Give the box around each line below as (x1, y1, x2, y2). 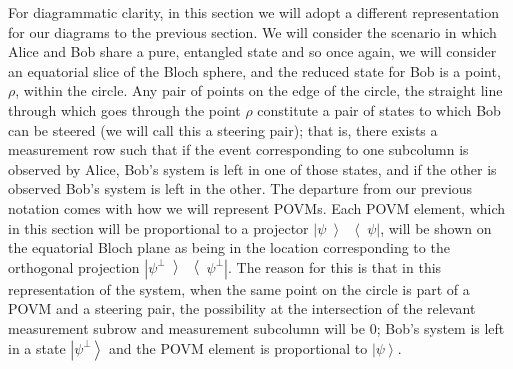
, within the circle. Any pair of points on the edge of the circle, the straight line (15, 80, 503, 101)
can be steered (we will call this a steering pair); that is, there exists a (8, 119, 438, 140)
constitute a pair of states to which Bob (257, 99, 501, 120)
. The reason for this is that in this (227, 256, 442, 277)
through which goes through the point (8, 99, 241, 120)
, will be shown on (380, 217, 492, 238)
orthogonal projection (8, 256, 140, 277)
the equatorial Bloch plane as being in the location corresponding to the (8, 237, 450, 258)
